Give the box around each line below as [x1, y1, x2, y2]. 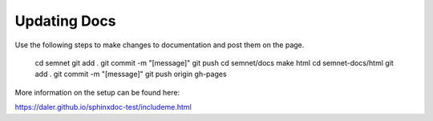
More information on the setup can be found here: [14, 87, 180, 97]
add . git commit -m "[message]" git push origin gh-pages [34, 69, 228, 79]
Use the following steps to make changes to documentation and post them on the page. [14, 40, 305, 50]
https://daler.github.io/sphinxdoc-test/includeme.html [14, 103, 192, 112]
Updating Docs [14, 12, 116, 30]
